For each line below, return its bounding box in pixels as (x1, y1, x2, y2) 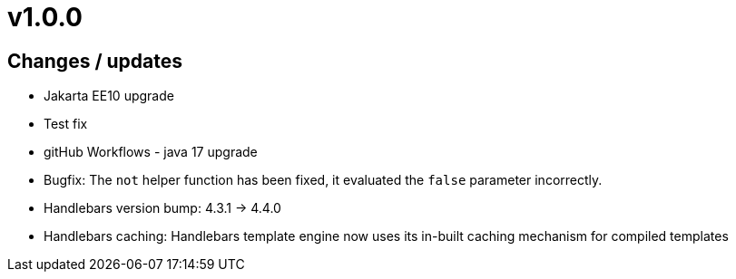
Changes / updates (7, 49, 183, 72)
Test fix (44, 116, 88, 132)
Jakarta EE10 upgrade (44, 88, 174, 104)
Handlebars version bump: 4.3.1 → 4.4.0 (44, 200, 281, 216)
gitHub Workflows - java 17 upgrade (44, 144, 258, 160)
